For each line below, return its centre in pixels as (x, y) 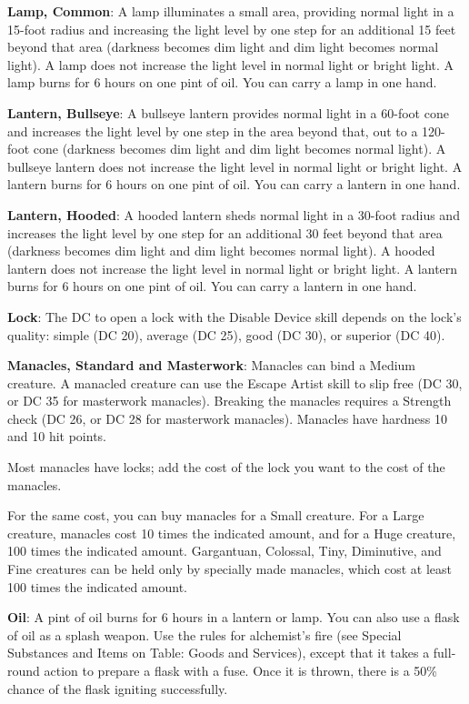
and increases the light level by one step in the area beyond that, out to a (213, 131)
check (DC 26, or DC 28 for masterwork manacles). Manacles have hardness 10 (227, 418)
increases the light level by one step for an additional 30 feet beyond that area (225, 232)
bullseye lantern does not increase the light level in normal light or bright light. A (235, 166)
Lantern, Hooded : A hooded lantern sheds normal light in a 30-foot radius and (234, 214)
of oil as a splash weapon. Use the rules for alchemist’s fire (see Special (205, 634)
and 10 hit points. (57, 436)
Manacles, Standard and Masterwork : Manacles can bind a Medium (212, 365)
